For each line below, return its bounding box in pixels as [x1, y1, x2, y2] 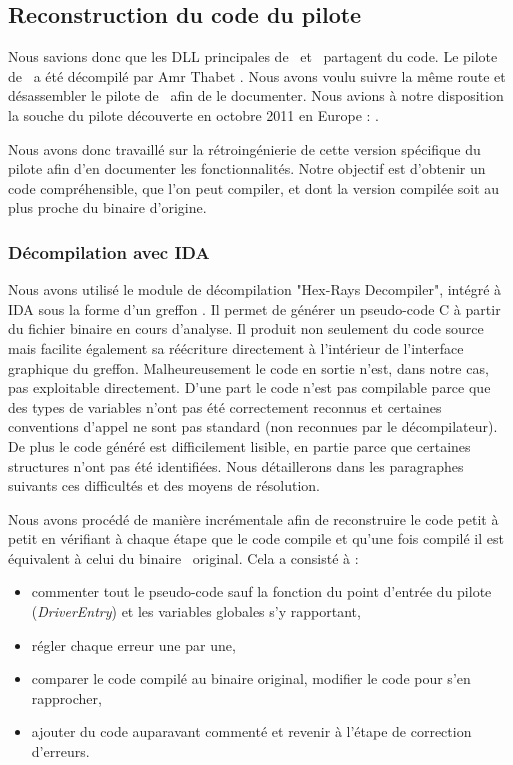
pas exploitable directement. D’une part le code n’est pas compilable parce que [8, 377, 491, 398]
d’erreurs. [31, 741, 90, 762]
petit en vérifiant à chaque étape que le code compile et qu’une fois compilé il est [8, 528, 504, 549]
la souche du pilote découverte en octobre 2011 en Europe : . [8, 104, 379, 125]
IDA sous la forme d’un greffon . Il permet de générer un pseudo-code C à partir [8, 298, 501, 319]
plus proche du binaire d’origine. [8, 197, 207, 218]
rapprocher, [31, 687, 102, 708]
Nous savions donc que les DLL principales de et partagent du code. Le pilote [8, 46, 498, 67]
